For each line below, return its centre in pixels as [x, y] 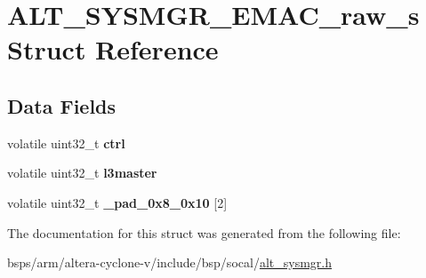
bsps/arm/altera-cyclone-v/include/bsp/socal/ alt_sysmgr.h [169, 262]
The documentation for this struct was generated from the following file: [204, 232]
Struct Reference [113, 49]
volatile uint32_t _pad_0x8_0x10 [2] [117, 202]
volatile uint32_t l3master [82, 173]
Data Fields [62, 105]
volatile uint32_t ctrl [66, 143]
